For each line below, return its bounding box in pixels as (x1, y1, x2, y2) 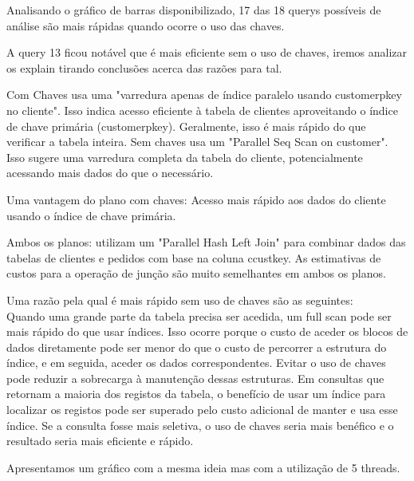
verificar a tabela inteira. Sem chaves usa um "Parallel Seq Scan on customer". (6, 133, 388, 150)
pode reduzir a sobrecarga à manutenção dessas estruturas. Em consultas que (6, 369, 384, 386)
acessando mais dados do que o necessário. (6, 164, 214, 181)
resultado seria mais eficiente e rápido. (6, 432, 194, 449)
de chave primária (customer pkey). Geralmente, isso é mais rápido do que (6, 117, 366, 134)
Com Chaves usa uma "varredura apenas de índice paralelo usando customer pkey (6, 86, 402, 103)
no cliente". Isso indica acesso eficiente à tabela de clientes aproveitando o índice (6, 101, 398, 118)
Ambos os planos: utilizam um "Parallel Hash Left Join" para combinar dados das (6, 234, 406, 250)
